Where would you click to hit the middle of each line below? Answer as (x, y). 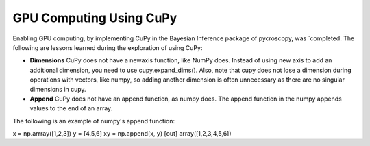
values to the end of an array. (71, 108)
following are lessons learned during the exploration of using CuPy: (108, 47)
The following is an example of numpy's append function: (94, 121)
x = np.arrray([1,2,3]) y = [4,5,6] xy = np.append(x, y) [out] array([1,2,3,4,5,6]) (122, 134)
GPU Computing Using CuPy (95, 18)
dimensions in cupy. (58, 89)
